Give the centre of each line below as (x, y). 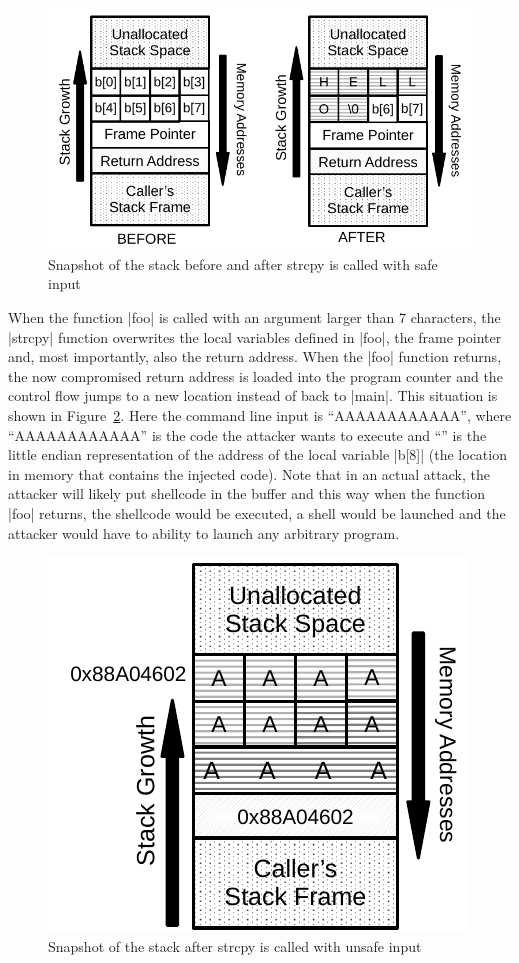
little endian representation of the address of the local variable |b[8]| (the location (257, 454)
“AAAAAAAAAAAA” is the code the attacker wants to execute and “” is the (247, 434)
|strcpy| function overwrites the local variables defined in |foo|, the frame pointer (255, 336)
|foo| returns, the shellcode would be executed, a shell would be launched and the (257, 513)
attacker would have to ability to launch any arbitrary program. (204, 532)
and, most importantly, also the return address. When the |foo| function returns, (255, 356)
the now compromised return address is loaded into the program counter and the (255, 375)
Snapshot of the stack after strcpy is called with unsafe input (235, 945)
